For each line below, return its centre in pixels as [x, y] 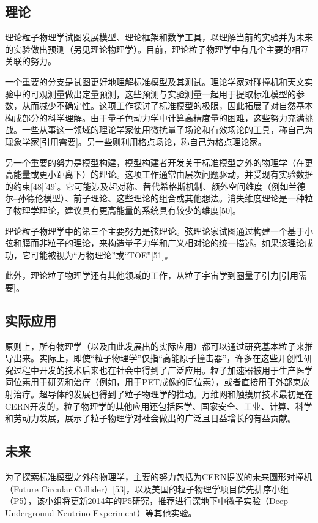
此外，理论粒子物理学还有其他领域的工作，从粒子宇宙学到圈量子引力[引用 [152, 275]
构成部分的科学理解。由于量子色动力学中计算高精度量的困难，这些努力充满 [155, 117]
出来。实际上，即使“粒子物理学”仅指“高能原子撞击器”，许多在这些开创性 [158, 358]
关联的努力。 [31, 61]
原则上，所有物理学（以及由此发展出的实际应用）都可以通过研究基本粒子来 [155, 346]
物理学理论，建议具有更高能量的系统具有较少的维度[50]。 [127, 210]
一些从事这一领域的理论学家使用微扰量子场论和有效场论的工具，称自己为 [167, 130]
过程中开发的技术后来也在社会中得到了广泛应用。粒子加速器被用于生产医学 [163, 370]
